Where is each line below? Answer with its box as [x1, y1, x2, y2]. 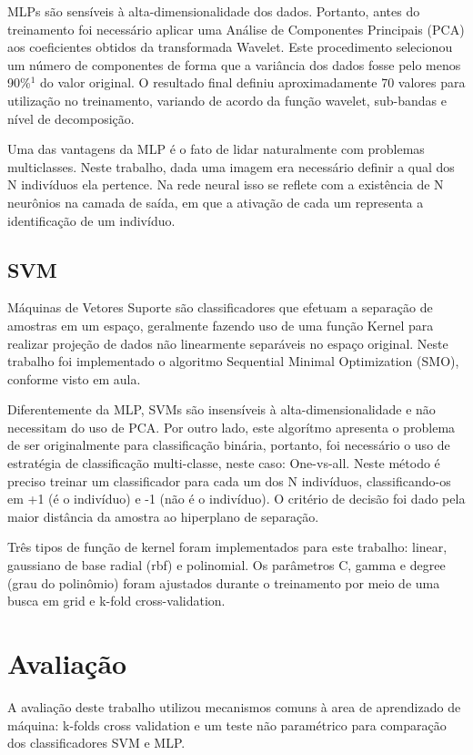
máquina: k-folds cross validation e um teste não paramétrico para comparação [7, 715, 447, 734]
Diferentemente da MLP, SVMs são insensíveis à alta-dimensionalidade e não [7, 400, 436, 419]
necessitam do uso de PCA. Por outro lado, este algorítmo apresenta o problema [7, 417, 456, 436]
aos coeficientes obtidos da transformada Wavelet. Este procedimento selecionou [7, 37, 453, 56]
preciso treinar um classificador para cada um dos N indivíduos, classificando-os [7, 471, 451, 490]
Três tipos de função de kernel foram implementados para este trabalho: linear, [7, 537, 448, 556]
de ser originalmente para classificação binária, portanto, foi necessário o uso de [7, 435, 450, 454]
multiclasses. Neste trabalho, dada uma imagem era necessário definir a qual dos [7, 157, 455, 176]
